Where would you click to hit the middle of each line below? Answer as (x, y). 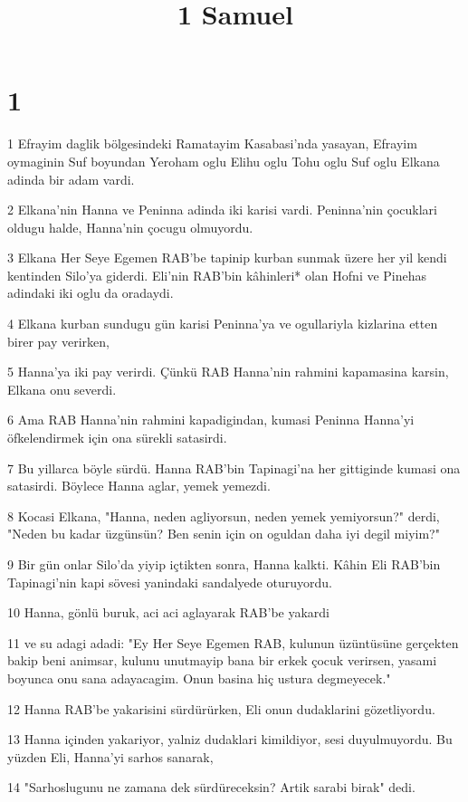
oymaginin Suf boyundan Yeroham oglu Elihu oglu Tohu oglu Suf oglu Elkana (224, 161)
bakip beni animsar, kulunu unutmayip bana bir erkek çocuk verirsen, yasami (222, 660)
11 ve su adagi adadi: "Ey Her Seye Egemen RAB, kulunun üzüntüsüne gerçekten (233, 642)
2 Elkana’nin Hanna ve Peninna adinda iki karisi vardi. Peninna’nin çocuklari (222, 210)
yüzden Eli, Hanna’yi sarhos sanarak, (110, 756)
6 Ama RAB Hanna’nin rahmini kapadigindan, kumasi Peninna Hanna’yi (211, 420)
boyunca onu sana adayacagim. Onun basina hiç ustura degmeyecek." (199, 678)
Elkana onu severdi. (62, 389)
